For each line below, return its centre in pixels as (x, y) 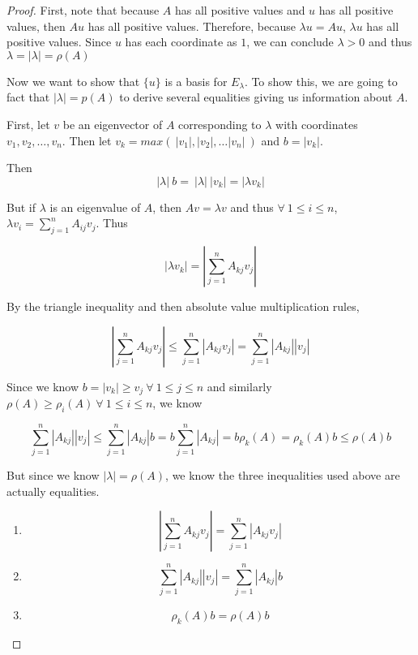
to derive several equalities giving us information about (256, 97)
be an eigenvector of (113, 124)
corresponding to (220, 124)
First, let (28, 124)
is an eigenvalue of (95, 207)
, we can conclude (290, 42)
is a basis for (196, 81)
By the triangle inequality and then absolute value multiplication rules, (183, 306)
